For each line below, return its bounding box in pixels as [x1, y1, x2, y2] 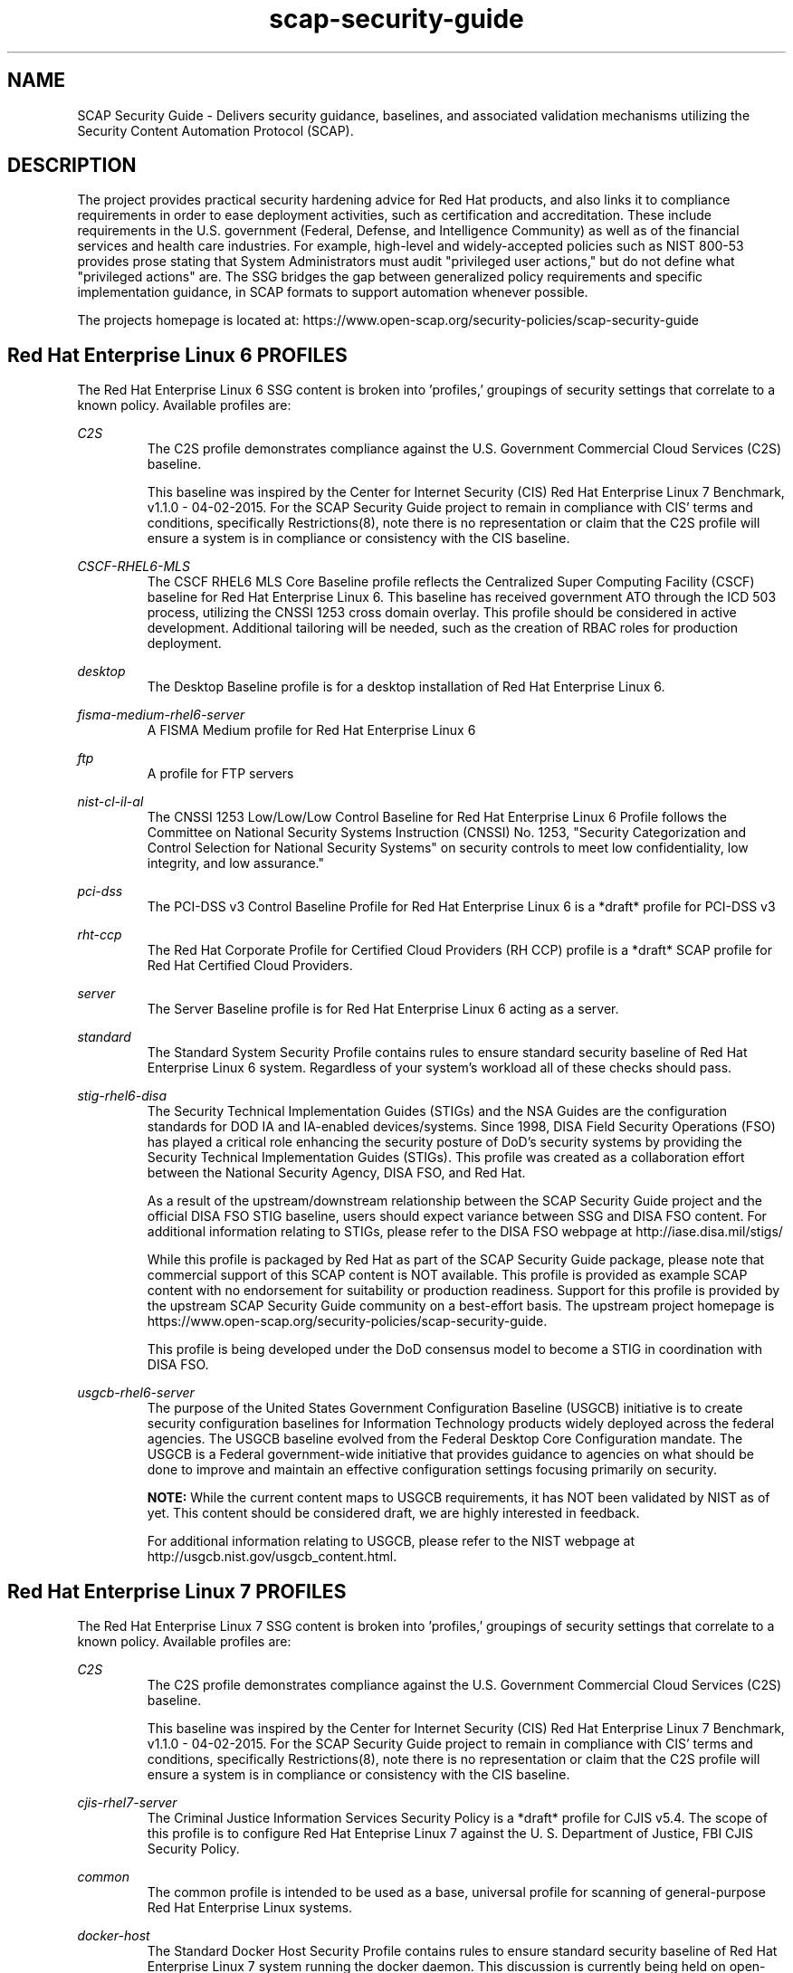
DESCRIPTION [7, 154, 137, 177]
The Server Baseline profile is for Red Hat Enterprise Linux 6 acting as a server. [147, 1001, 619, 1017]
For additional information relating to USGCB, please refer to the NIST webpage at [147, 1533, 635, 1549]
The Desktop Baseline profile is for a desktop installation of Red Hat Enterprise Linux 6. [147, 679, 665, 695]
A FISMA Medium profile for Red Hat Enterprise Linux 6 [147, 722, 476, 739]
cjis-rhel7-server [77, 1795, 177, 1811]
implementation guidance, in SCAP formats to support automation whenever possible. [77, 284, 588, 300]
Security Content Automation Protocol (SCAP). [77, 122, 354, 138]
